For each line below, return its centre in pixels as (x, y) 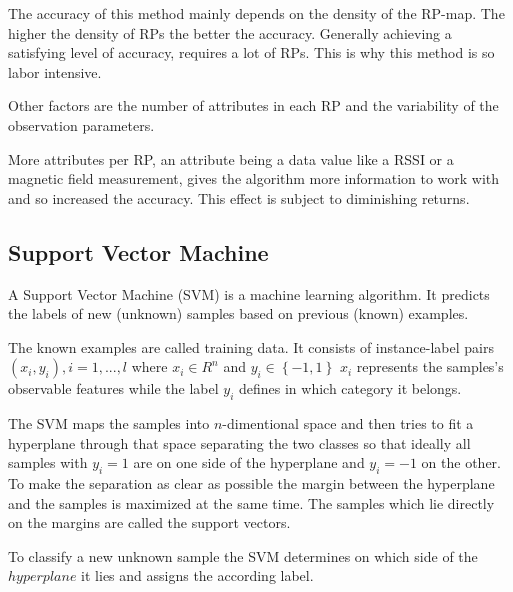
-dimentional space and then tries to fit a (348, 423)
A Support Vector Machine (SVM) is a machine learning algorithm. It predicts (249, 293)
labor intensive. (55, 71)
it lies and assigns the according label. (197, 575)
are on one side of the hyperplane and (249, 462)
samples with (48, 462)
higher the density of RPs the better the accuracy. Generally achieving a (230, 32)
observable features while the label (113, 388)
